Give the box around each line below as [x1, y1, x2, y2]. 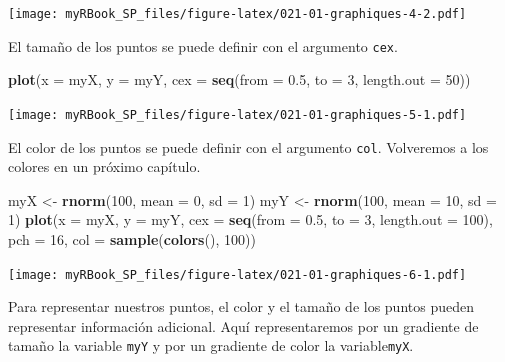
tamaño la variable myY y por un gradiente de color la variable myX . [8, 335, 414, 356]
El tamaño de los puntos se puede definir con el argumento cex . [8, 35, 398, 56]
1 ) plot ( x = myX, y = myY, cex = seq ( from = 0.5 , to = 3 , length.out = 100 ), [8, 209, 493, 230]
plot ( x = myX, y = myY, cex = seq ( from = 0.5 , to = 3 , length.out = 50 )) [8, 69, 471, 90]
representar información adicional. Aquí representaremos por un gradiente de [8, 315, 479, 336]
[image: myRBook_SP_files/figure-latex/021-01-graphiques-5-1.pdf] [8, 107, 467, 122]
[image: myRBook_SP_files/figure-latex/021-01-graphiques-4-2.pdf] [8, 7, 467, 21]
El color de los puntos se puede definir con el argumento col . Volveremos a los [8, 136, 489, 157]
